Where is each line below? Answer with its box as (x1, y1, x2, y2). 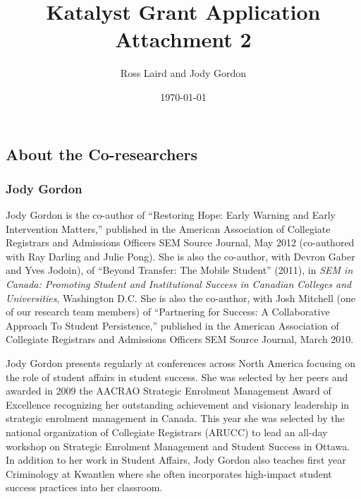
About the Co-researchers (6, 143, 198, 164)
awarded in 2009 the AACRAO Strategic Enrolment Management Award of (6, 383, 331, 398)
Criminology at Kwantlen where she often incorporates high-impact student (6, 466, 332, 481)
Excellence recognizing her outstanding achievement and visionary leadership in (6, 397, 350, 411)
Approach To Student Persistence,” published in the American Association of (6, 318, 339, 332)
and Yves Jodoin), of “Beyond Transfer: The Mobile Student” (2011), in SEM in (6, 263, 353, 277)
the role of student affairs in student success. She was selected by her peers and (6, 369, 348, 384)
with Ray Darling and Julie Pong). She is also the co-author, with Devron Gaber (6, 248, 355, 263)
